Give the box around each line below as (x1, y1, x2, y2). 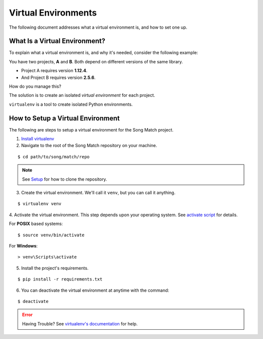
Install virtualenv (21, 136, 55, 142)
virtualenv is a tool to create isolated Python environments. (9, 101, 133, 107)
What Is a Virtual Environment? (9, 37, 106, 45)
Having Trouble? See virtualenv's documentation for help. (22, 320, 138, 326)
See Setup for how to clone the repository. (22, 176, 107, 182)
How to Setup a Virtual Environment (9, 114, 120, 122)
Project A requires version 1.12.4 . (21, 68, 88, 74)
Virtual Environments (9, 7, 97, 18)
